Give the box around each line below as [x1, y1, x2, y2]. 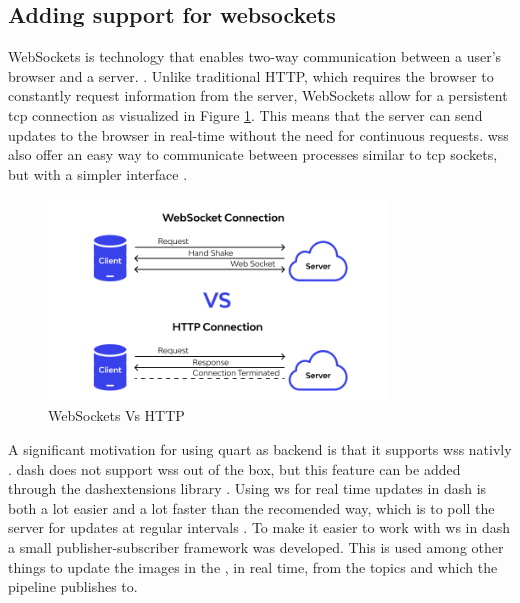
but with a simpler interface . [8, 163, 188, 184]
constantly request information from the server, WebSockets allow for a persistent [8, 85, 508, 106]
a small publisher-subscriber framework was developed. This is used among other [8, 537, 504, 558]
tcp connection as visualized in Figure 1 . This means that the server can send [8, 104, 483, 125]
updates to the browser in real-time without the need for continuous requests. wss [8, 124, 509, 145]
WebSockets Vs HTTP [48, 405, 185, 426]
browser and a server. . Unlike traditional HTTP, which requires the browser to [8, 65, 494, 86]
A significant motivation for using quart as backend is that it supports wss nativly [8, 439, 512, 460]
